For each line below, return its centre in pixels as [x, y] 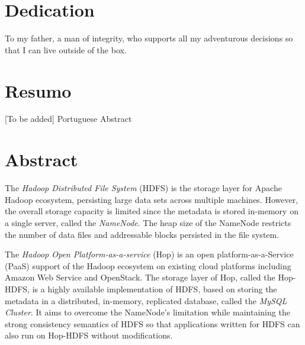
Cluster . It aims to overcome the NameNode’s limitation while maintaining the [147, 312]
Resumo [38, 90]
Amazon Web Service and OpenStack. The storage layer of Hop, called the [140, 277]
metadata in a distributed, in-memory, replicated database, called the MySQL [146, 300]
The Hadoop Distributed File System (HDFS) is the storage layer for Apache [143, 188]
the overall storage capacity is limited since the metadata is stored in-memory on [152, 211]
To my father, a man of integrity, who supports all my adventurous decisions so [149, 38]
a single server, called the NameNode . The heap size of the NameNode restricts [148, 222]
